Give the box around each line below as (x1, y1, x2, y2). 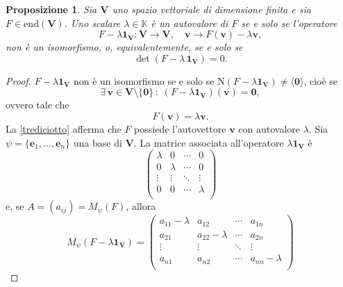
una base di (73, 135, 122, 149)
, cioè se (303, 73, 338, 88)
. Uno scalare (64, 15, 121, 30)
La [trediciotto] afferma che (6, 121, 122, 136)
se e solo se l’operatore (241, 15, 337, 30)
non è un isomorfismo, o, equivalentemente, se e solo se (6, 40, 243, 54)
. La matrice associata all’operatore (133, 135, 284, 149)
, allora (126, 199, 156, 213)
